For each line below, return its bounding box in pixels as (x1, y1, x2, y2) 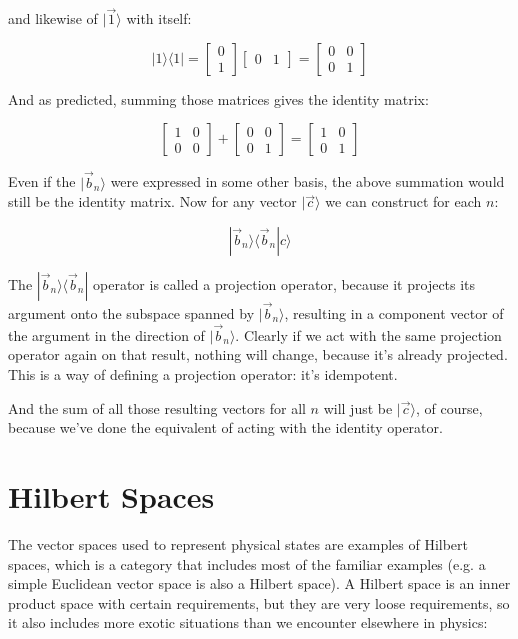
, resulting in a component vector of (284, 303, 504, 324)
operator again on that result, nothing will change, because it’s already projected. (8, 344, 508, 365)
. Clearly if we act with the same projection (235, 324, 502, 345)
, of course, (416, 397, 483, 418)
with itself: (126, 8, 192, 29)
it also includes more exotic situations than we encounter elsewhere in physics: (8, 612, 488, 633)
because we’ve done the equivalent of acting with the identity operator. (8, 417, 443, 438)
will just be (323, 397, 393, 418)
